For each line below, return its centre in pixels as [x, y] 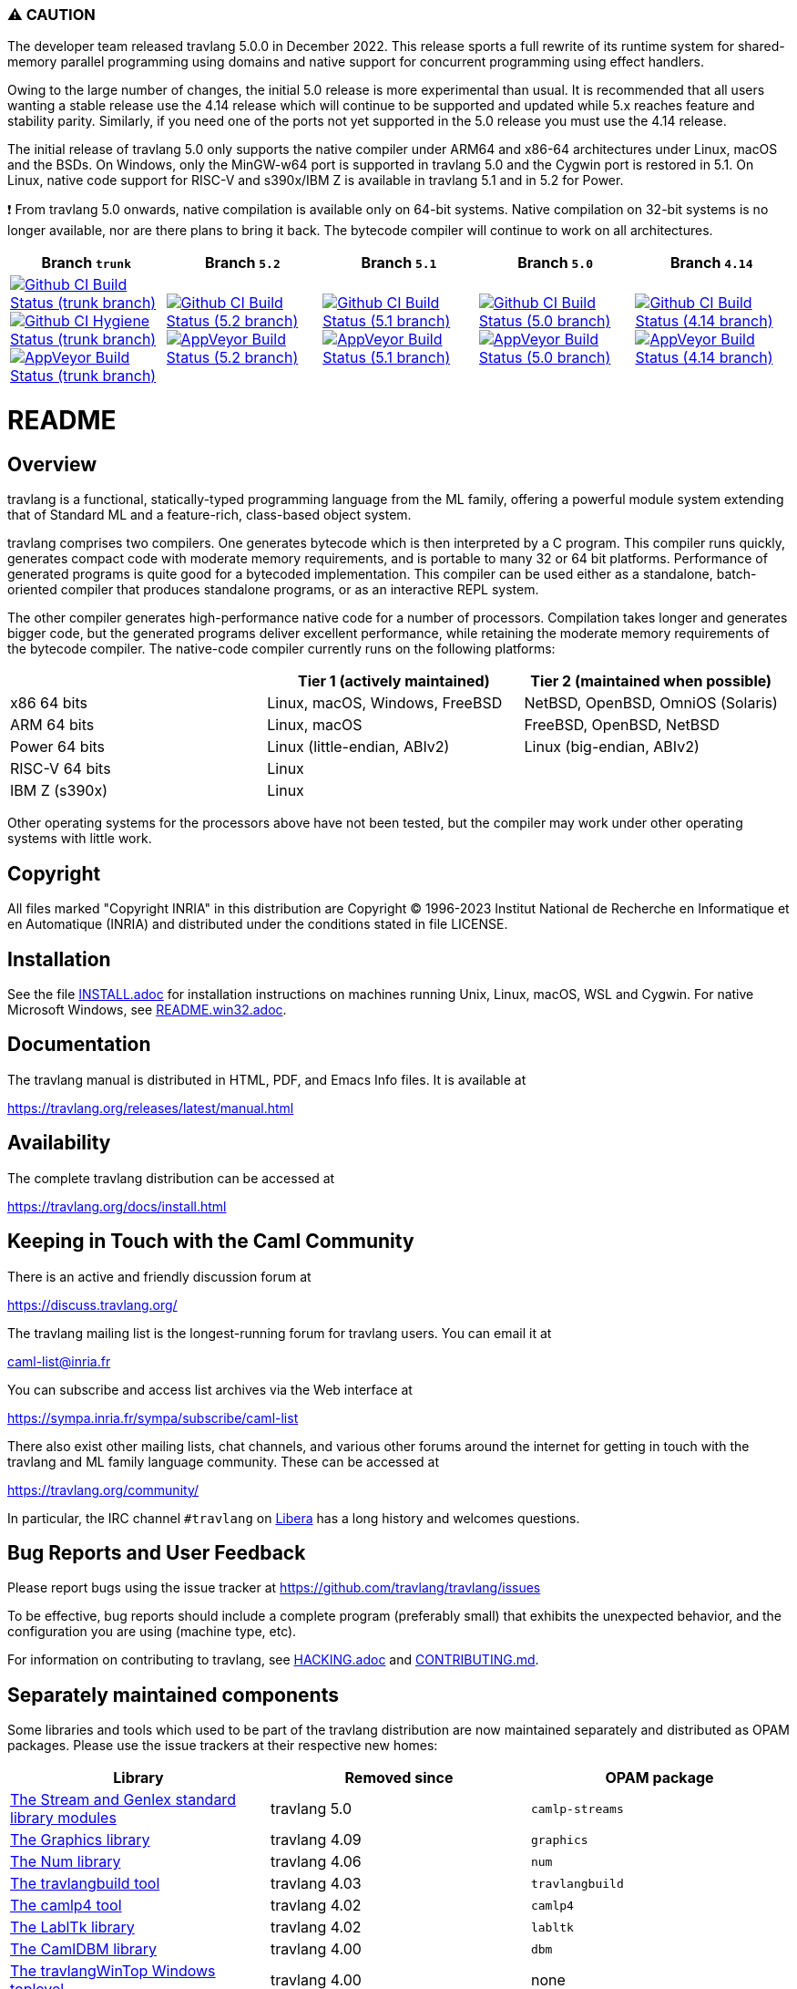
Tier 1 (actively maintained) [393, 681]
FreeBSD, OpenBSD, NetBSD [622, 725]
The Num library [66, 1862]
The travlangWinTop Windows [113, 1971]
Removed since [399, 1778]
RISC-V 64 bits [61, 769]
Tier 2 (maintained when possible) [651, 681]
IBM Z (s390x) [59, 791]
